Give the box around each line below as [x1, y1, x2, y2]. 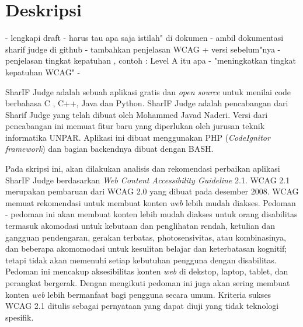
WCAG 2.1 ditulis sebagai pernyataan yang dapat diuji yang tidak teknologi [5, 300, 279, 312]
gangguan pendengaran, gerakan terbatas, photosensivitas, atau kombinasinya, [5, 231, 286, 243]
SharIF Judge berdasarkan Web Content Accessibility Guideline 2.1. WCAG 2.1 [5, 173, 290, 186]
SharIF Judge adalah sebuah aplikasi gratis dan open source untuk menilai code [5, 85, 291, 98]
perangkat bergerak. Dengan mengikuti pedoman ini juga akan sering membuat [5, 277, 290, 288]
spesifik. [5, 311, 34, 323]
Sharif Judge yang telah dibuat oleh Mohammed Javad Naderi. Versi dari [5, 108, 268, 120]
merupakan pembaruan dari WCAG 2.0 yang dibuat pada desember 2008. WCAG [5, 185, 299, 197]
